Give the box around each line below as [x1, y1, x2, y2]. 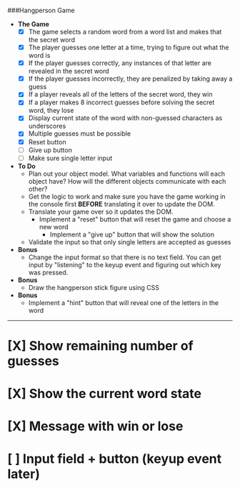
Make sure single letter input [28, 154, 113, 162]
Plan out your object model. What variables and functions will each [28, 169, 226, 178]
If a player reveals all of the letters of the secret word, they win [28, 90, 213, 99]
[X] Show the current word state [7, 386, 202, 402]
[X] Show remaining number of [7, 337, 194, 354]
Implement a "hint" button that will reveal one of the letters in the [28, 298, 219, 307]
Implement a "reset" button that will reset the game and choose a [39, 214, 231, 224]
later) [7, 466, 41, 482]
